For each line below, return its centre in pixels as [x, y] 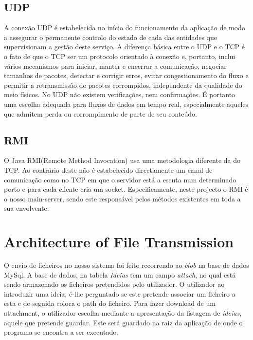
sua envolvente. [27, 208]
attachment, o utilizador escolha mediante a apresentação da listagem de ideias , [123, 313]
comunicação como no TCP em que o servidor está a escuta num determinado [120, 179]
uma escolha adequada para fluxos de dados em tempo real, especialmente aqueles [126, 104]
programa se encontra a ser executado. [61, 332]
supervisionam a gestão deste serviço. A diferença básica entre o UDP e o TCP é [125, 47]
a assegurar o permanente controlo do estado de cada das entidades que [111, 37]
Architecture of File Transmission [119, 242]
